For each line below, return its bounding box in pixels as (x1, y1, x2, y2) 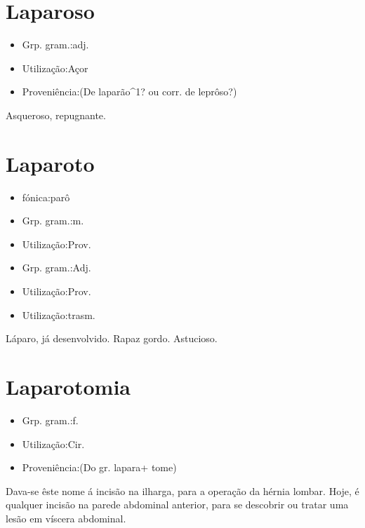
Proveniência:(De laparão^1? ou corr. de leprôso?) (22, 84, 237, 99)
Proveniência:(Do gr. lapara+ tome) (22, 460, 177, 475)
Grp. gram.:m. (22, 213, 84, 228)
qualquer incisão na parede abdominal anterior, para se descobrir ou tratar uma (6, 497, 349, 512)
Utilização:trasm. (22, 307, 95, 322)
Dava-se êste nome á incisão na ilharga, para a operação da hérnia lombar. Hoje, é (6, 483, 359, 498)
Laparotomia (6, 372, 131, 400)
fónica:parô (22, 189, 70, 204)
